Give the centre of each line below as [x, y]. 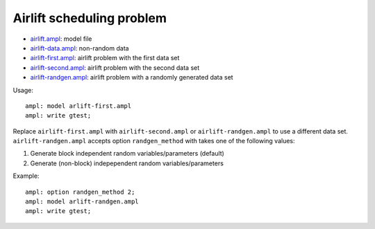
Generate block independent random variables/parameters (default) [127, 154]
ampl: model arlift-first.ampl [78, 106]
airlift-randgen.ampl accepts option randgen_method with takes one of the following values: [154, 141]
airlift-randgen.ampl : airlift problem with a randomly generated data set [132, 77]
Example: [26, 176]
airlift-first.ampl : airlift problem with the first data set [105, 58]
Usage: [23, 90]
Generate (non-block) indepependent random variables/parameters [127, 163]
